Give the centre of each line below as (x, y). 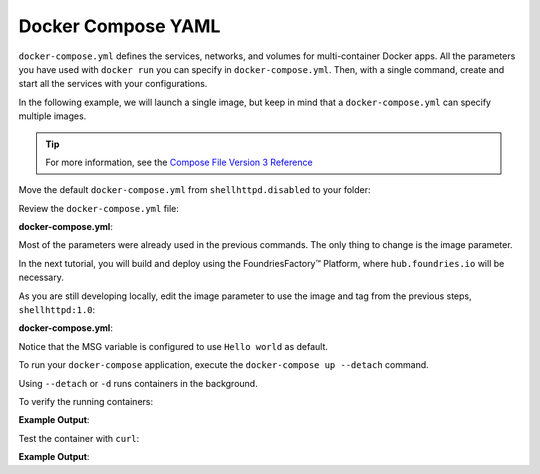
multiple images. (52, 116)
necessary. (41, 277)
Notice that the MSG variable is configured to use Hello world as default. (173, 346)
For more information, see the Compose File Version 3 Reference (179, 162)
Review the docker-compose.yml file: (99, 208)
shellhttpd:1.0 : (57, 310)
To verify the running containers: (86, 401)
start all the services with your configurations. (113, 84)
